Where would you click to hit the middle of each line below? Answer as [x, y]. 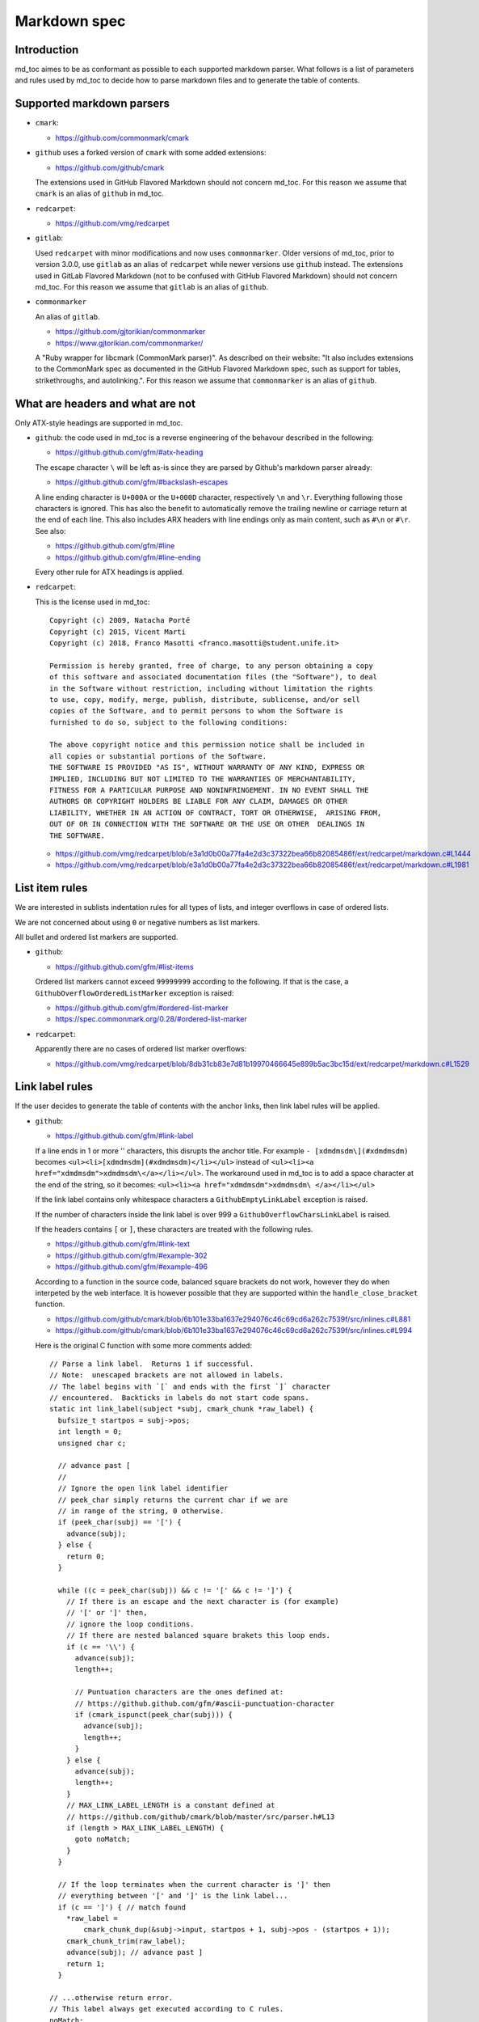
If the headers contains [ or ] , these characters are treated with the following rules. [174, 1229]
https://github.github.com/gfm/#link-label [124, 1136]
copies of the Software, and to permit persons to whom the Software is [196, 711]
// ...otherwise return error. [111, 1997]
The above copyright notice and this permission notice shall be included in [207, 745]
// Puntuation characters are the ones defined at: [179, 1692]
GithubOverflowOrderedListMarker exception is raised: [134, 993]
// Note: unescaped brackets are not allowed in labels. [167, 1375]
